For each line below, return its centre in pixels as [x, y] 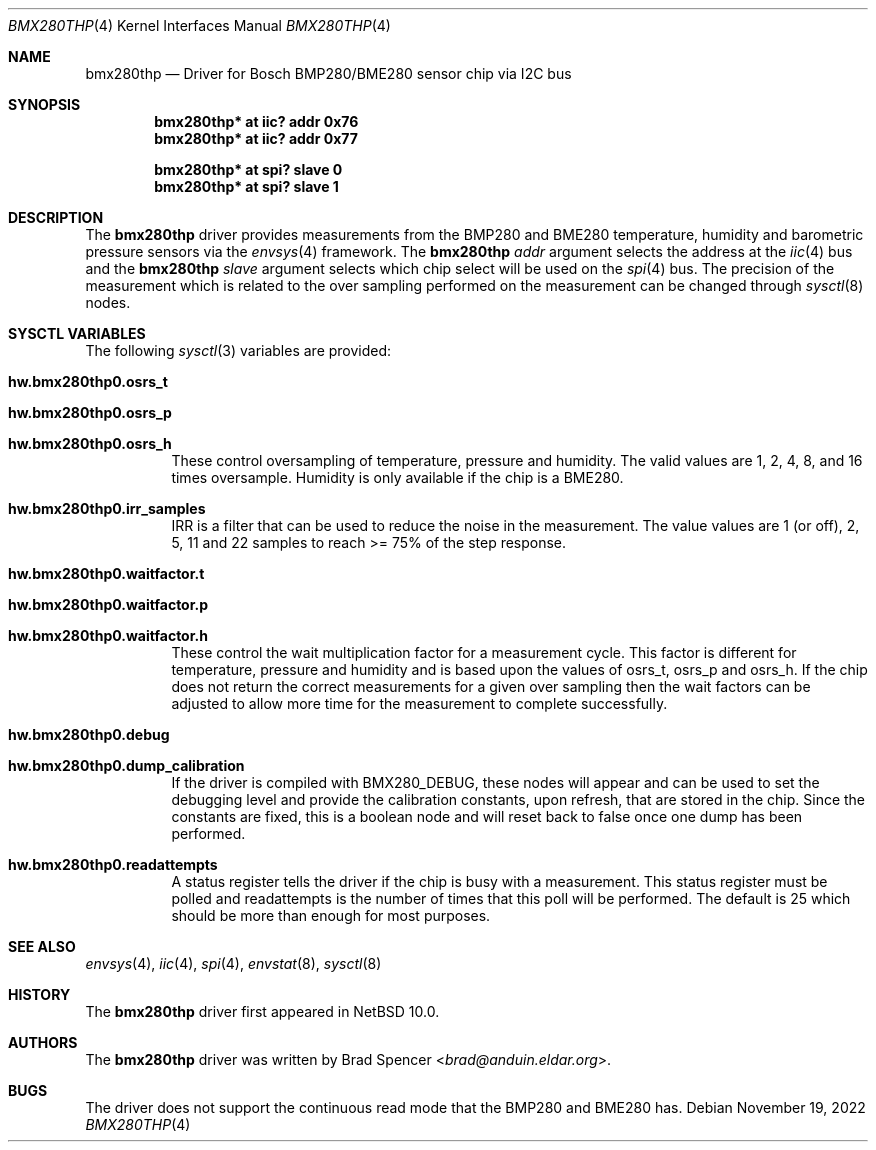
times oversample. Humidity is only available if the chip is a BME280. [397, 477]
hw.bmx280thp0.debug [89, 734]
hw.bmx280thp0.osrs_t [88, 381]
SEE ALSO [42, 946]
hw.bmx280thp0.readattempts [113, 864]
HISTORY [39, 994]
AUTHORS [43, 1042]
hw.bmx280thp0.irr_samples [107, 508]
